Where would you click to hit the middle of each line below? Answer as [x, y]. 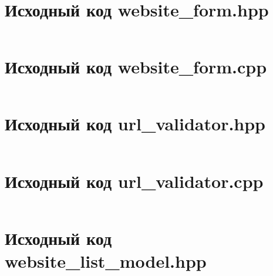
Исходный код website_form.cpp [136, 67]
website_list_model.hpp [106, 260]
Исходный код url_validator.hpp [135, 124]
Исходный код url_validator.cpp [134, 181]
